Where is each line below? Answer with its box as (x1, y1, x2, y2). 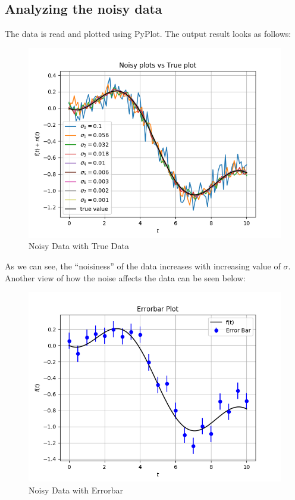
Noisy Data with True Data (29, 240, 129, 252)
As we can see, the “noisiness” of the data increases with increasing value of (5, 259, 281, 272)
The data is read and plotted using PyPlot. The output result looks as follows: (5, 27, 291, 40)
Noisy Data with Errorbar (29, 483, 123, 496)
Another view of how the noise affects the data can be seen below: (5, 271, 246, 284)
